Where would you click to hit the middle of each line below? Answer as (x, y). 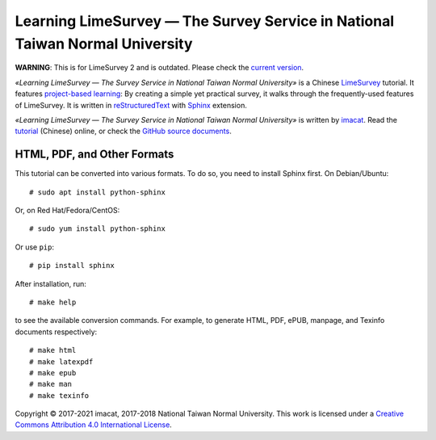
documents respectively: (56, 332)
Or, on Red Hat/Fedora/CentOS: (67, 210)
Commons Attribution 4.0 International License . (94, 425)
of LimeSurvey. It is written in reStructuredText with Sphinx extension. (131, 105)
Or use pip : (35, 247)
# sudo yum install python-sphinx (97, 229)
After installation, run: (50, 283)
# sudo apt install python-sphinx (97, 192)
